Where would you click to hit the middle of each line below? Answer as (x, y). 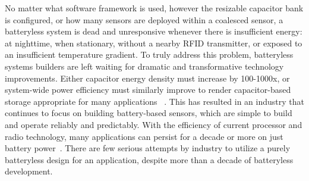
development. (29, 171)
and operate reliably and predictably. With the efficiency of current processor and (154, 124)
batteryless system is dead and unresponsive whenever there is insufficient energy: (154, 31)
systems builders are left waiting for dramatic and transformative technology (144, 66)
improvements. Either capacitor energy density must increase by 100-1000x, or (147, 78)
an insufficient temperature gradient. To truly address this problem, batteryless (149, 54)
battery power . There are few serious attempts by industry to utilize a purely (148, 148)
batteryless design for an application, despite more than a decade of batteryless (149, 159)
